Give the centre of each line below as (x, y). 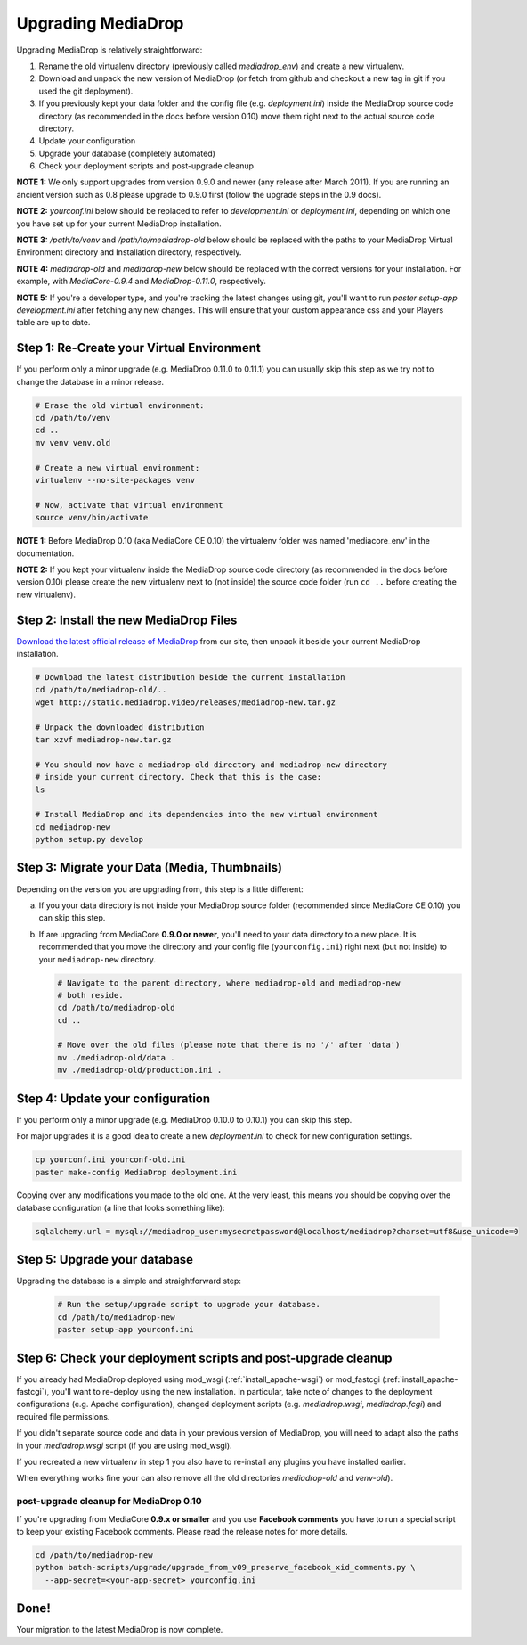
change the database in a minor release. (90, 381)
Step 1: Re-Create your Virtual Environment (139, 348)
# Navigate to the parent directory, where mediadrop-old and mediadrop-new (229, 983)
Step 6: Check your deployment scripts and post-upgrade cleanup (204, 1358)
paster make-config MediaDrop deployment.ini (136, 1172)
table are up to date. (53, 323)
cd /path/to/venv (73, 418)
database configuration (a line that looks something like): (121, 1207)
